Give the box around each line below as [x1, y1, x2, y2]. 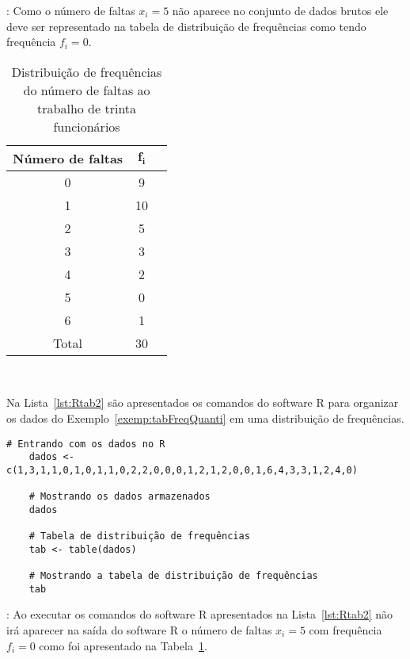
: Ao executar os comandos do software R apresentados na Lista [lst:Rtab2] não [6, 606, 393, 623]
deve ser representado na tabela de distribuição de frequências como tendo [6, 17, 366, 34]
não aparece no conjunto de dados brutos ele [172, 2, 389, 18]
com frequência [309, 622, 382, 638]
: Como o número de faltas [6, 2, 135, 18]
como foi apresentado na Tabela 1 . [39, 637, 207, 653]
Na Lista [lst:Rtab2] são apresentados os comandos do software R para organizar [6, 394, 399, 411]
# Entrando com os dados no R [6, 438, 165, 450]
